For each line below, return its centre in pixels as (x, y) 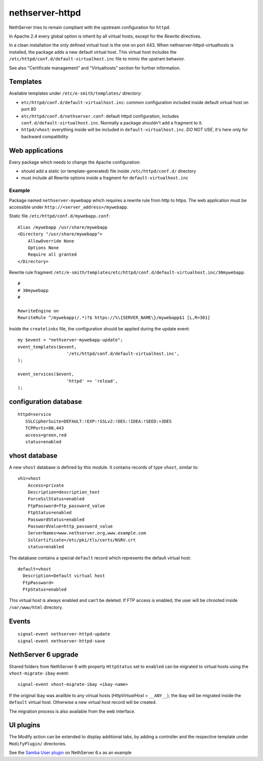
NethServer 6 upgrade (44, 655)
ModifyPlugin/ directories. (38, 743)
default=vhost (34, 569)
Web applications (36, 151)
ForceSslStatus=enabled (56, 499)
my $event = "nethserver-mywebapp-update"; (70, 340)
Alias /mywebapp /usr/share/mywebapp (63, 227)
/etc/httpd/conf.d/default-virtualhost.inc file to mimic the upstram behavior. (97, 59)
